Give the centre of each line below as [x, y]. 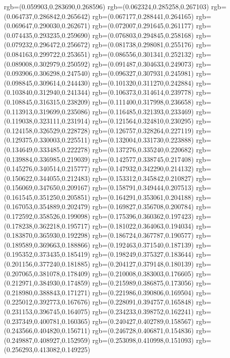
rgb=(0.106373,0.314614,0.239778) [143, 92]
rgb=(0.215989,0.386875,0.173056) [143, 283]
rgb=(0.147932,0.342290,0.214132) [143, 169]
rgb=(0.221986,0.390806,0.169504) [143, 292]
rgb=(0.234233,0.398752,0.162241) [143, 311]
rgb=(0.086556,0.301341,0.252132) [143, 54]
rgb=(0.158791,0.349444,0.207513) [143, 188]
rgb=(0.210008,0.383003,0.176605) [143, 273]
